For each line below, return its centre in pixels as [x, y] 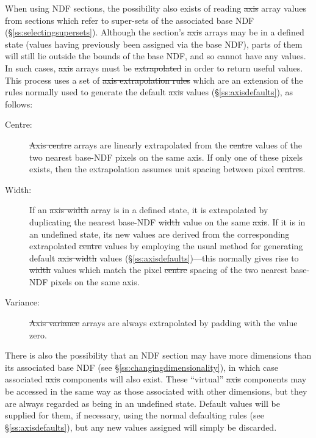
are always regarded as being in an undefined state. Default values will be [142, 403]
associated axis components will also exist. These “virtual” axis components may [156, 379]
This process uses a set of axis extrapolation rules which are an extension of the [154, 80]
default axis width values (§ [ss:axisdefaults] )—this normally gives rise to [164, 257]
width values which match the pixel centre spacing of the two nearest [159, 270]
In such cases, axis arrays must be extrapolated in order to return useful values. [154, 68]
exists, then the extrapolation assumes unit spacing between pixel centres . [167, 169]
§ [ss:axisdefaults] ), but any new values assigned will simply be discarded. [141, 427]
